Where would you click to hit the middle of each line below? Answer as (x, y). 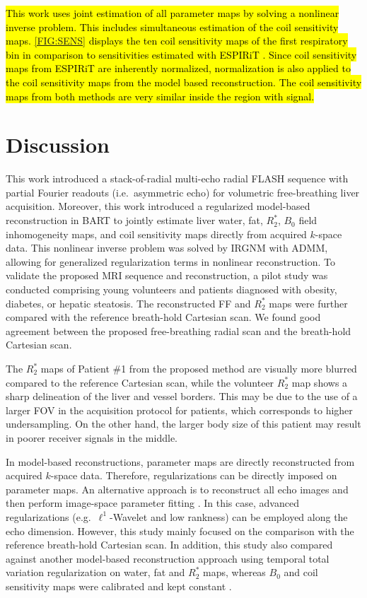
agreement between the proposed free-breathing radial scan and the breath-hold (179, 330)
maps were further (308, 303)
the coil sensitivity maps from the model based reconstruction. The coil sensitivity (184, 82)
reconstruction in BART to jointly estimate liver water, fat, (134, 220)
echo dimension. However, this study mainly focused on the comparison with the (180, 530)
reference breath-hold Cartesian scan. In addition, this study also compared (169, 545)
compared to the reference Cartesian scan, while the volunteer (140, 382)
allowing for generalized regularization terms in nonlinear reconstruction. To (171, 261)
